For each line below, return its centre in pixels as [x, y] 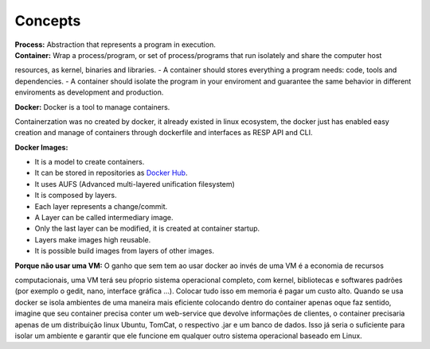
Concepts [48, 21]
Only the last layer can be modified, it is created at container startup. [147, 229]
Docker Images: [41, 147]
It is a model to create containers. [90, 162]
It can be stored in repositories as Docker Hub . [111, 173]
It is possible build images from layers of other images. [125, 251]
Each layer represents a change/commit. [101, 206]
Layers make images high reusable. [93, 239]
